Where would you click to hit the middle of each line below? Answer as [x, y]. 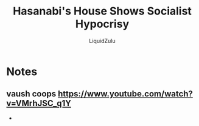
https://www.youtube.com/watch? [125, 94]
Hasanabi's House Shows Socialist [102, 11]
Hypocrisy [102, 24]
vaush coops [31, 94]
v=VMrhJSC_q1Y [39, 103]
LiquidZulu [102, 41]
